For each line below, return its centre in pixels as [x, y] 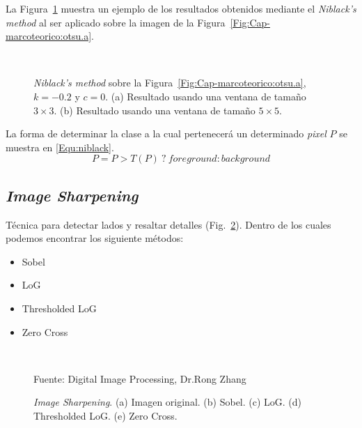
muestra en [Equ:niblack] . [60, 147]
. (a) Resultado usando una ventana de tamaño [206, 96]
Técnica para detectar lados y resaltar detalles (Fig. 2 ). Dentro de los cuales [168, 224]
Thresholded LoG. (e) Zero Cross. [105, 415]
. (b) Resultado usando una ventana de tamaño [155, 110]
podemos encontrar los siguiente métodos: [95, 238]
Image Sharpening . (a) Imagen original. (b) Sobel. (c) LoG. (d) [168, 402]
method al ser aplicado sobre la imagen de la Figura [116, 22]
